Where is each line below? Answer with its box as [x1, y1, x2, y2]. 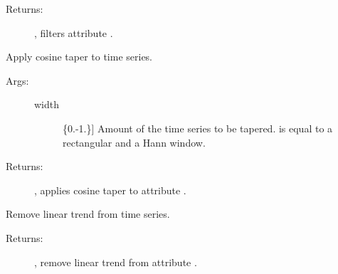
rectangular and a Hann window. [63, 135, 206, 149]
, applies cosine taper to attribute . [34, 182, 186, 197]
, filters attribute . [34, 25, 113, 40]
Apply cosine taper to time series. [6, 49, 153, 64]
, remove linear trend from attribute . [34, 254, 197, 269]
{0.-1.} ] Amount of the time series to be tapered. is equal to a [63, 120, 333, 135]
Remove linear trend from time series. [6, 206, 170, 221]
